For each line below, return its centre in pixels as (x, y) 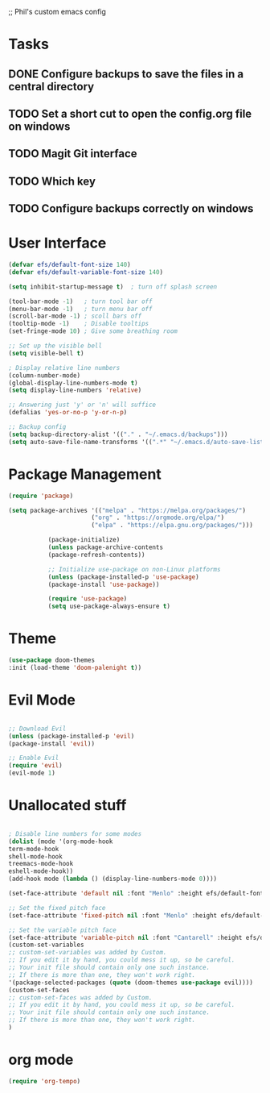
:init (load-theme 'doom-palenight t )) (75, 667)
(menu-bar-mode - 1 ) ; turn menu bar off (80, 309)
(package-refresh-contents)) (97, 555)
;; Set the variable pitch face (62, 930)
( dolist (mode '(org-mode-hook (61, 842)
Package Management (85, 474)
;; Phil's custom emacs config (57, 12)
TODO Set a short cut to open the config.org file (130, 113)
